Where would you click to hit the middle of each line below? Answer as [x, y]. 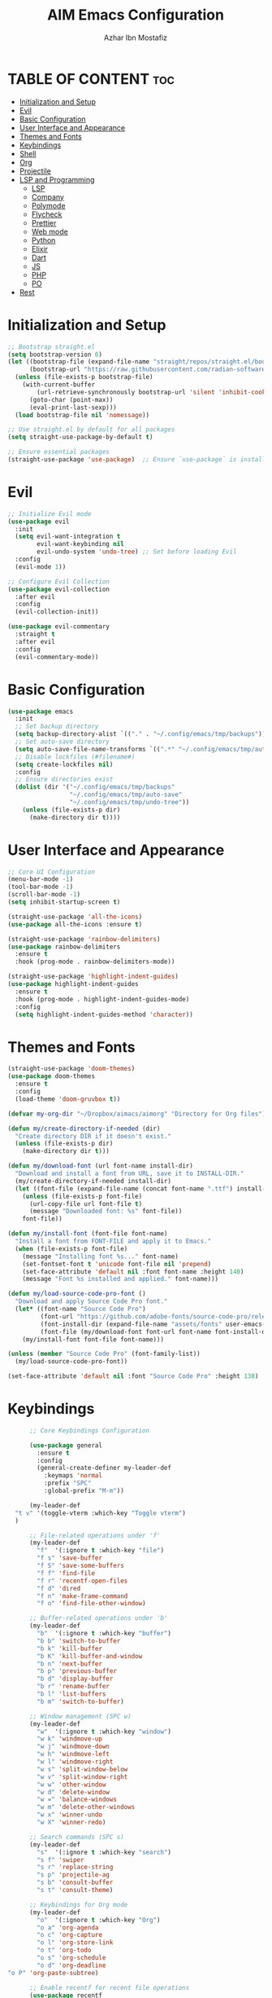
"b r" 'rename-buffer [73, 1687]
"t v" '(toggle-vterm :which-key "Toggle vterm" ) [100, 1513]
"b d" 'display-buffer [75, 1679]
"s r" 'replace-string [75, 1868]
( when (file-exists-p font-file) [71, 1248]
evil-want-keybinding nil [81, 544]
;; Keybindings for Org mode [78, 1904]
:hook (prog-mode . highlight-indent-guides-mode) [102, 999]
